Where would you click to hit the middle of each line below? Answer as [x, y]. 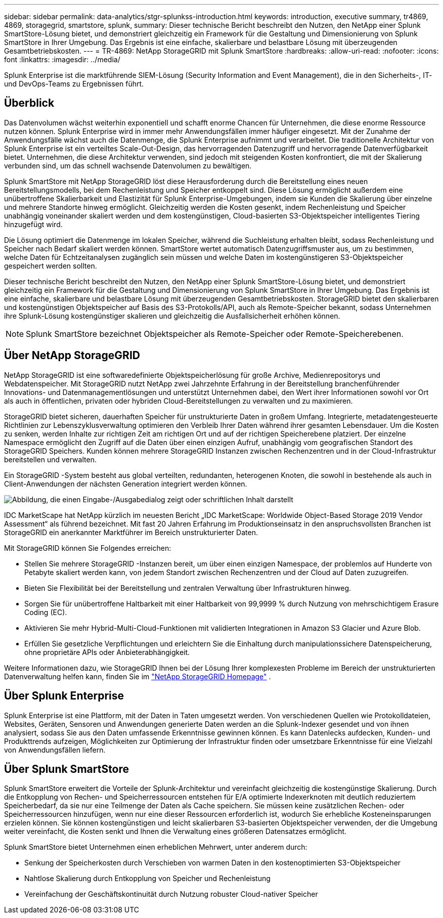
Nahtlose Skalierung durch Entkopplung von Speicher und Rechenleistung [147, 879]
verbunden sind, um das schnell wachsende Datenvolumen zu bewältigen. [128, 165]
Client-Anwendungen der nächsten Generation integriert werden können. [126, 484]
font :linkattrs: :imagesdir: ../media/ [62, 59]
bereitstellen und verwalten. [50, 459]
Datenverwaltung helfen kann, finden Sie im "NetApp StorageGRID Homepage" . [138, 676]
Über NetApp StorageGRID [72, 356]
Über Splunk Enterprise [64, 696]
